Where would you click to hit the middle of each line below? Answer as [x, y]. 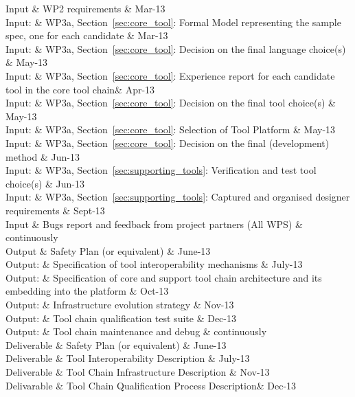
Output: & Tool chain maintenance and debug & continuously [136, 331]
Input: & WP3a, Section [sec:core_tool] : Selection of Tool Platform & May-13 [171, 129]
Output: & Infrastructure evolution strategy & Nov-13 [120, 305]
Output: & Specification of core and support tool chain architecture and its [164, 277]
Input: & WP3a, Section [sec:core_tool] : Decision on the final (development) [168, 143]
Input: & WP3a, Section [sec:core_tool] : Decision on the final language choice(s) [176, 48]
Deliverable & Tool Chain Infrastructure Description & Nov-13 [138, 372]
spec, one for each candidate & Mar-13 [87, 35]
